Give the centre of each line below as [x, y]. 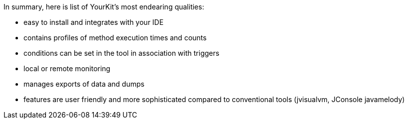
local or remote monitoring [67, 68]
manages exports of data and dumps [84, 84]
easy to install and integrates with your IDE [94, 22]
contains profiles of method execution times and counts [115, 38]
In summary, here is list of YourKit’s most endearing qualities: [104, 7]
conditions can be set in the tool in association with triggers [122, 53]
